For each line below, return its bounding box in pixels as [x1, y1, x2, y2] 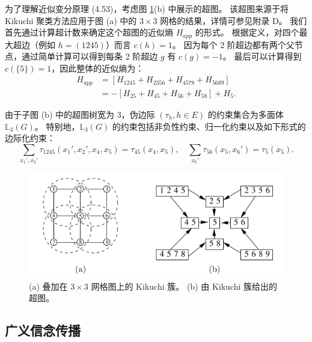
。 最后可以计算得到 [222, 50, 302, 63]
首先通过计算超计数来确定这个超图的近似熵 [5, 26, 173, 38]
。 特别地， [34, 120, 80, 132]
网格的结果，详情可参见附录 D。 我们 [160, 14, 307, 26]
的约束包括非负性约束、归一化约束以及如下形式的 [112, 120, 306, 132]
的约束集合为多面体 [207, 108, 284, 120]
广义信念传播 [5, 321, 81, 340]
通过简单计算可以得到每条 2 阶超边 [21, 50, 158, 63]
